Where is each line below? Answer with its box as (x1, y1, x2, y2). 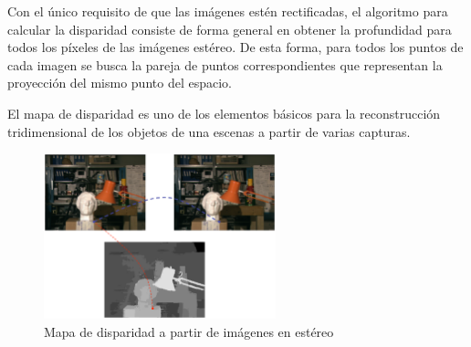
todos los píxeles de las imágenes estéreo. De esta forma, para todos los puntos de (7, 37, 464, 57)
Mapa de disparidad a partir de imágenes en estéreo (44, 321, 334, 341)
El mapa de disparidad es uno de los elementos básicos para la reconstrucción (7, 103, 441, 122)
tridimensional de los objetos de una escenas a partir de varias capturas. (7, 121, 411, 141)
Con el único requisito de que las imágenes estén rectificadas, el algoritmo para (7, 2, 448, 20)
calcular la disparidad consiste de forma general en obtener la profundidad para (7, 19, 452, 38)
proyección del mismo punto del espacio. (7, 73, 232, 92)
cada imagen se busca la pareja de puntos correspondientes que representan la (7, 55, 443, 74)
